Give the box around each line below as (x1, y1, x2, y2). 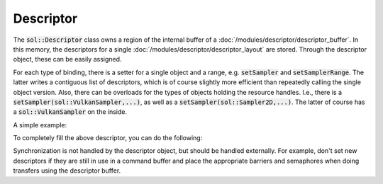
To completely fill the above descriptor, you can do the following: (13, 134, 203, 142)
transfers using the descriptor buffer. (13, 166, 121, 175)
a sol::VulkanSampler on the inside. (13, 108, 128, 116)
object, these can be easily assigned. (13, 55, 122, 64)
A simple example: (13, 120, 67, 129)
